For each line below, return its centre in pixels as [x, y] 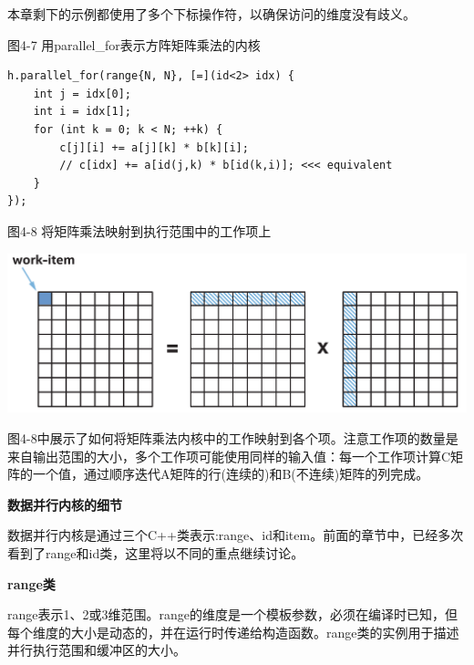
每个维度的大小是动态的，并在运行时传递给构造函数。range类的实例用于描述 [233, 632]
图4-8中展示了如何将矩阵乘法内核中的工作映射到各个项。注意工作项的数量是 [233, 438]
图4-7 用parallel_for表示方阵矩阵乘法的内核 [134, 44]
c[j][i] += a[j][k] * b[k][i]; [154, 147]
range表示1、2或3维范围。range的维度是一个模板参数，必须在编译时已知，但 [232, 614]
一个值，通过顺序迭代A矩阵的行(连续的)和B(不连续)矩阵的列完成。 [231, 474]
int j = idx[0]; [82, 94]
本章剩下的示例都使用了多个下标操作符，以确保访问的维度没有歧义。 [211, 14]
